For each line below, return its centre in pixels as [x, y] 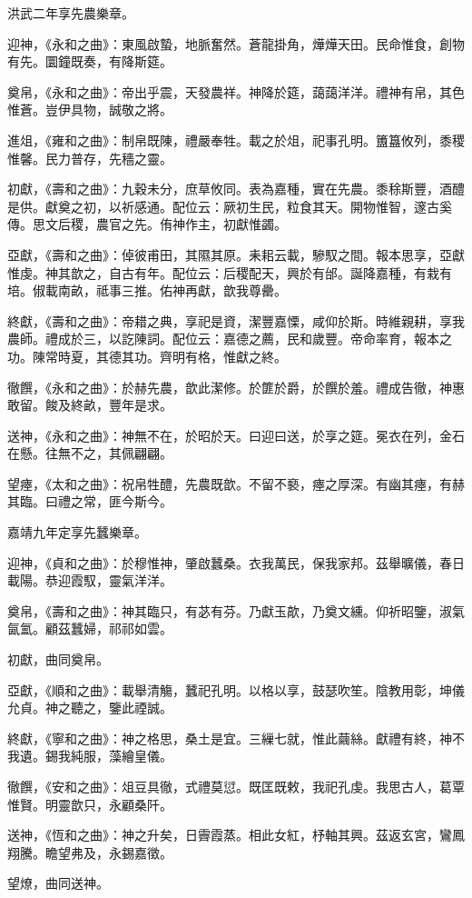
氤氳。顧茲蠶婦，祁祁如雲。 [90, 629]
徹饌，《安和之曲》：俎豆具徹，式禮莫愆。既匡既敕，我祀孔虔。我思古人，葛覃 [236, 786]
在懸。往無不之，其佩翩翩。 [90, 453]
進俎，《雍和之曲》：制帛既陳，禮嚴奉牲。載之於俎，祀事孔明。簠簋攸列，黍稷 [236, 140]
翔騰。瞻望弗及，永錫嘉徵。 [90, 852]
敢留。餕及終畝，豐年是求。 [90, 405]
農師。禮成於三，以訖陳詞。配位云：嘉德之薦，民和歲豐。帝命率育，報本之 [230, 339]
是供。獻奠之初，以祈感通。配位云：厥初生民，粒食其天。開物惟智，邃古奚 [230, 206]
